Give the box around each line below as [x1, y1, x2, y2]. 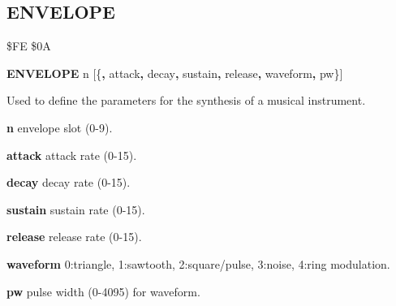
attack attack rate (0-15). [6, 146, 137, 163]
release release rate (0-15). [6, 228, 142, 245]
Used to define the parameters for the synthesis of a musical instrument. [6, 92, 366, 109]
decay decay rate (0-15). [6, 174, 131, 191]
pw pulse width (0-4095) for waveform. [6, 282, 200, 300]
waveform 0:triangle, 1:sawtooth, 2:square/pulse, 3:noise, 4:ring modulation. [6, 255, 390, 272]
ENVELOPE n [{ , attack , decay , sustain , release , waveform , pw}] [6, 64, 343, 81]
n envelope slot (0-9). [6, 119, 113, 136]
